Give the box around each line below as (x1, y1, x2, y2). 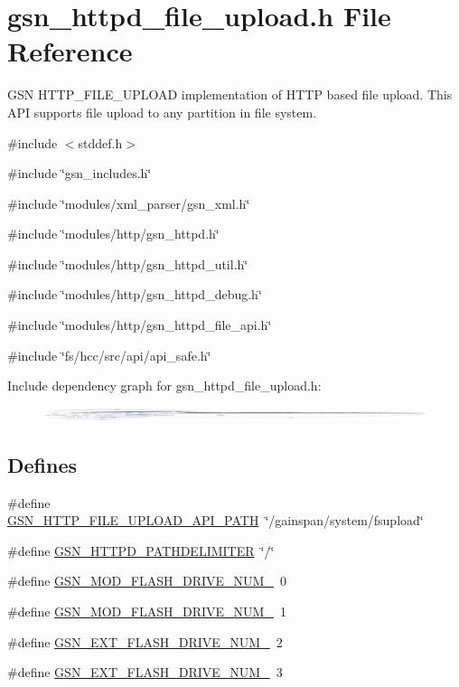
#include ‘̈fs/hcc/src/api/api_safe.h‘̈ (7, 345, 211, 364)
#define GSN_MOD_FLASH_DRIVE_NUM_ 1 (7, 602, 286, 621)
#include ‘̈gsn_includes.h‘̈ (7, 164, 152, 183)
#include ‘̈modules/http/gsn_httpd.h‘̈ (7, 224, 220, 243)
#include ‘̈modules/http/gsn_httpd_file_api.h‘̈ (7, 315, 272, 334)
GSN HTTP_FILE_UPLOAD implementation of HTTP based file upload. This (7, 85, 453, 104)
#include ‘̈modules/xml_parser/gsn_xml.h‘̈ (7, 193, 250, 212)
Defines (7, 450, 78, 478)
